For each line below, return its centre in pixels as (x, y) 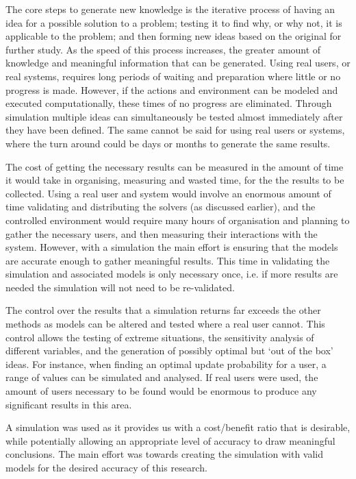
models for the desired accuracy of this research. (106, 467)
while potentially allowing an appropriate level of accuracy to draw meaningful (170, 440)
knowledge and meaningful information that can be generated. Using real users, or (178, 63)
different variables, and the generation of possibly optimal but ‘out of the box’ (169, 351)
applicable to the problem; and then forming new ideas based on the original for (174, 36)
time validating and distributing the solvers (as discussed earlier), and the (161, 207)
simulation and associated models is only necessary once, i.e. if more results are (172, 274)
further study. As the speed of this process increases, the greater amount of (163, 49)
